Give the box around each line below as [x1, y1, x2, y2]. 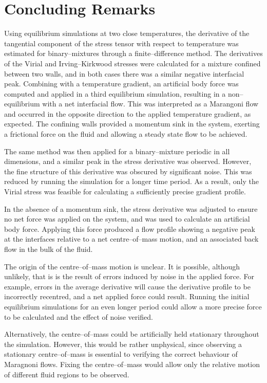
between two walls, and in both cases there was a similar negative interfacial [4, 68, 244, 79]
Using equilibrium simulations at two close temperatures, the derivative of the [4, 28, 250, 39]
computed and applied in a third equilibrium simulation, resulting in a [4, 88, 226, 99]
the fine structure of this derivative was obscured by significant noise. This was [4, 166, 252, 176]
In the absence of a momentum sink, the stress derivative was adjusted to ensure [4, 203, 258, 214]
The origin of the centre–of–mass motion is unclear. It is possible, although [4, 261, 240, 271]
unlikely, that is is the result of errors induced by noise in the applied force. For [4, 271, 254, 282]
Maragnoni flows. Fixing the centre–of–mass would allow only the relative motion [4, 358, 260, 369]
